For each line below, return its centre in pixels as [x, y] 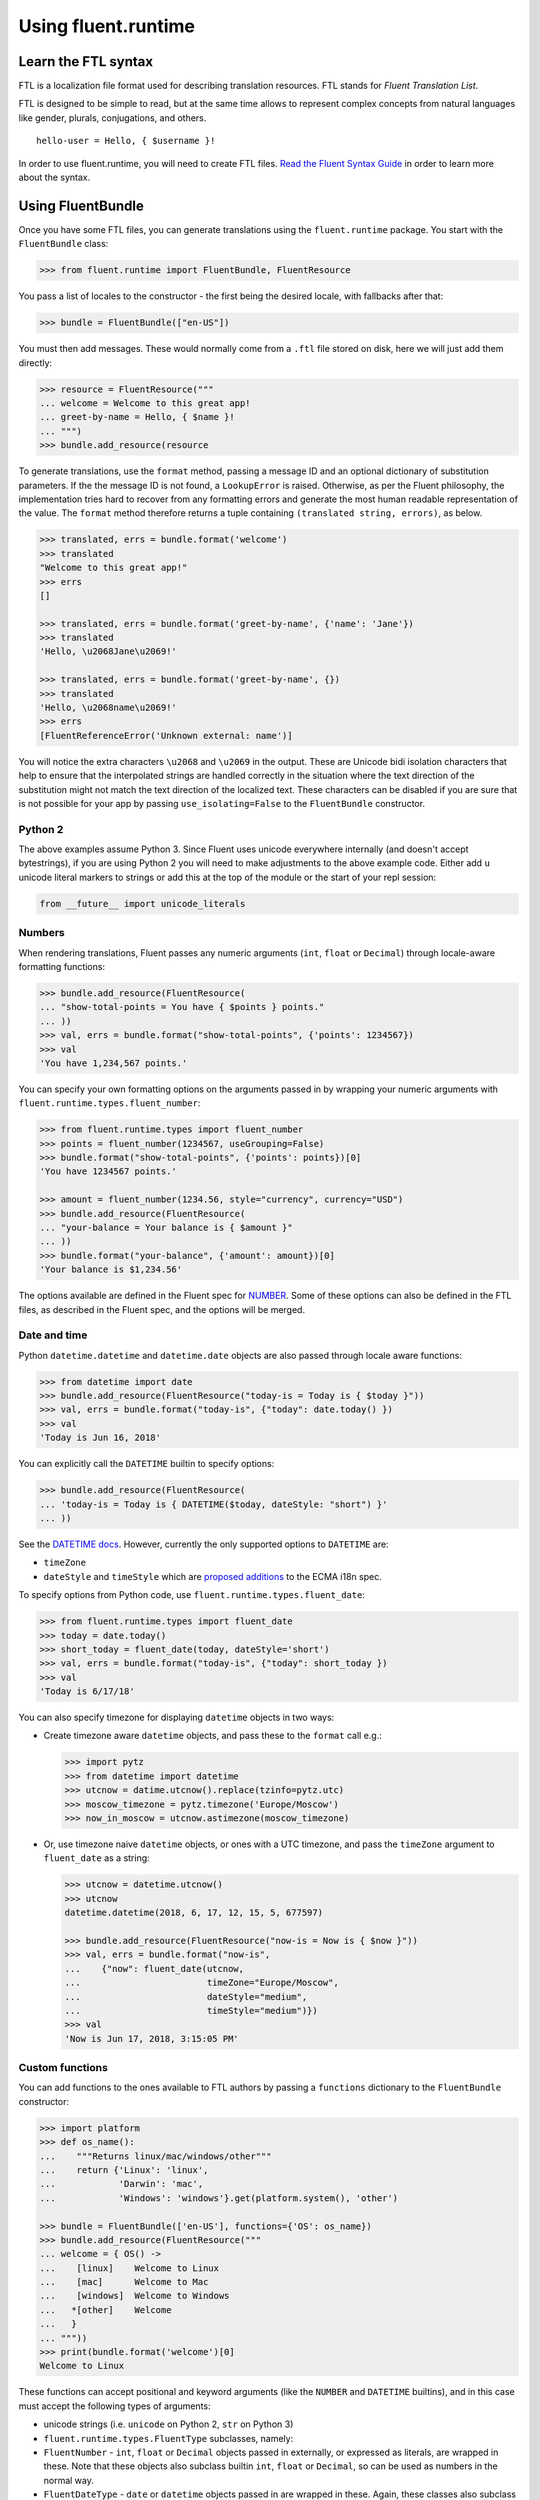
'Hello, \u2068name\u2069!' [108, 708]
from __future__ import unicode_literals [142, 903]
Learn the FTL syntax [86, 61]
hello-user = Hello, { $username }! [126, 141]
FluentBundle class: [63, 244]
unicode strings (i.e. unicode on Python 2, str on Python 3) [168, 2424]
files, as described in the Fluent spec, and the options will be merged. [161, 1309]
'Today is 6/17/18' [87, 1691]
